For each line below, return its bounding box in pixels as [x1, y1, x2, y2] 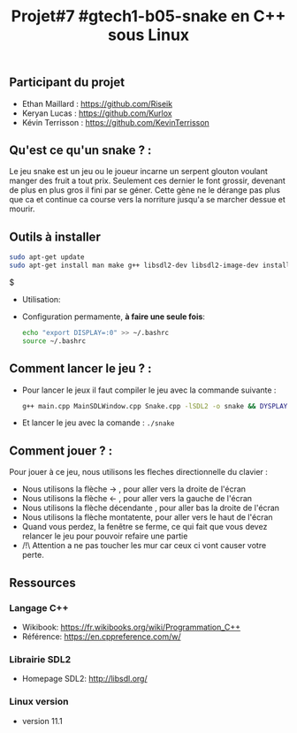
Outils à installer [9, 229, 102, 244]
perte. [21, 550, 44, 561]
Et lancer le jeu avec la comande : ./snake [21, 417, 175, 428]
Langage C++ [9, 601, 69, 614]
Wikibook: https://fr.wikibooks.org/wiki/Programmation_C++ [21, 622, 241, 632]
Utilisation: [21, 294, 61, 304]
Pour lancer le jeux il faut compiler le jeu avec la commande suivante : [21, 385, 277, 395]
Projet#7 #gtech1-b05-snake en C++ [11, 6, 286, 27]
